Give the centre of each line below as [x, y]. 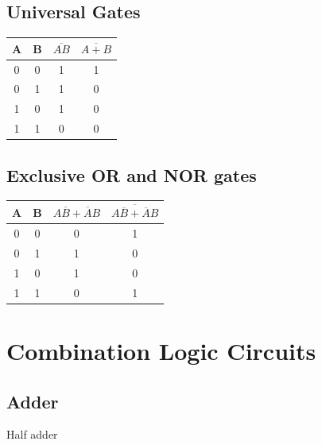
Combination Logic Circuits [161, 350]
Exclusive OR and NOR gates [132, 174]
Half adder [32, 434]
